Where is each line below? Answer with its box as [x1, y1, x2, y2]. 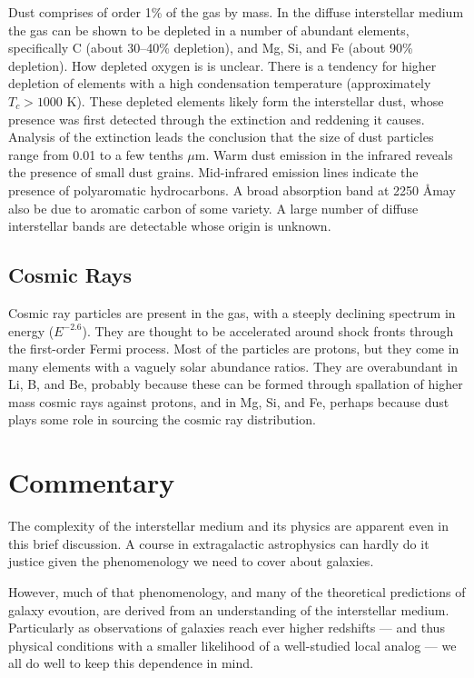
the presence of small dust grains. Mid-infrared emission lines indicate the [8, 163, 419, 182]
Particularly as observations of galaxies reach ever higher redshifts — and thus [8, 618, 445, 637]
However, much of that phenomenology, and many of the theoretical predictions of [8, 582, 466, 601]
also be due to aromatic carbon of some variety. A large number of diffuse [8, 198, 419, 217]
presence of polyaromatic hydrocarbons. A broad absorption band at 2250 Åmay [8, 180, 456, 199]
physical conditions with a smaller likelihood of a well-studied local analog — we [8, 635, 457, 654]
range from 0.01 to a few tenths [8, 145, 183, 164]
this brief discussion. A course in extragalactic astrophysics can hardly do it [8, 533, 430, 553]
